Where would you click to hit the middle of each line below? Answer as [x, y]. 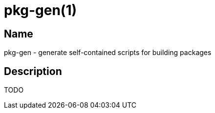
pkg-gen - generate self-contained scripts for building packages [108, 53]
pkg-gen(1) [41, 10]
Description [33, 71]
